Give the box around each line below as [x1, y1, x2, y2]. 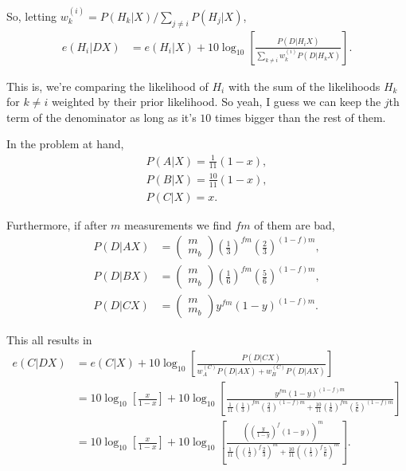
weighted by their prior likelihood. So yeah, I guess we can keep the [51, 93, 381, 110]
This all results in [6, 332, 92, 348]
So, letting [6, 7, 57, 24]
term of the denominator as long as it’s [6, 108, 197, 125]
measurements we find [124, 216, 232, 233]
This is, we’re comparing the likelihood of [6, 77, 209, 94]
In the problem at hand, [6, 135, 124, 152]
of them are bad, [254, 216, 335, 233]
